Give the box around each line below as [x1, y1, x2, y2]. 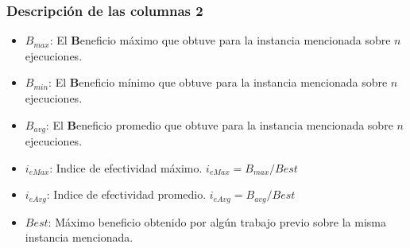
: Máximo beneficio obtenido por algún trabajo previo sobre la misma [48, 213, 387, 230]
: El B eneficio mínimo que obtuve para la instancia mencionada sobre [48, 74, 388, 91]
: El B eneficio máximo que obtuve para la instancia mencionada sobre [49, 32, 391, 48]
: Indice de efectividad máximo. [49, 159, 203, 176]
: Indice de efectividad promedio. [46, 186, 207, 203]
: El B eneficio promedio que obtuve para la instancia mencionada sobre [45, 116, 393, 133]
